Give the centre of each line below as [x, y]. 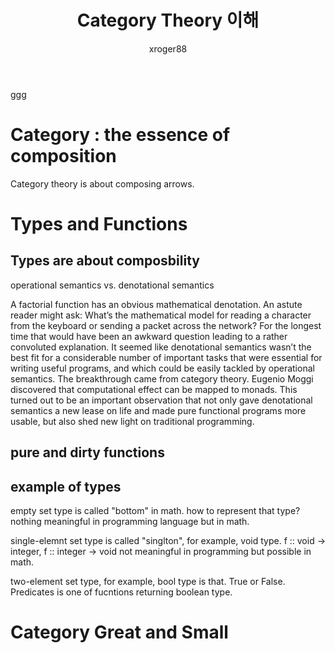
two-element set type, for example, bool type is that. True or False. [148, 582]
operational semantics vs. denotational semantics [112, 285]
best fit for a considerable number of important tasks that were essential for [166, 357]
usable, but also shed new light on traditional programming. [132, 421]
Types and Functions [99, 224]
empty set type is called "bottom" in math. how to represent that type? [155, 511]
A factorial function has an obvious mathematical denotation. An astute [156, 304]
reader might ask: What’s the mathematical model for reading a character [161, 315]
